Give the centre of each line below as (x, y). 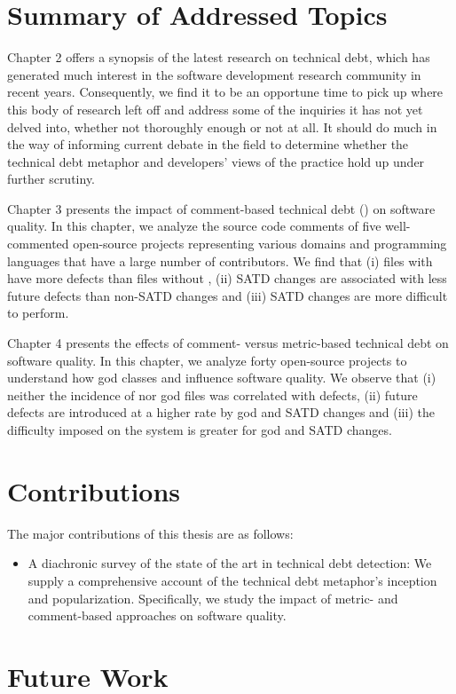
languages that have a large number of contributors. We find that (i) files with (220, 260)
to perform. (38, 313)
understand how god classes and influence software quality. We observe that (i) (222, 378)
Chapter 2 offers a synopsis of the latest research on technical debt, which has (219, 57)
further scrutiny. (51, 179)
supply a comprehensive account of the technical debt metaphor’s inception (232, 580)
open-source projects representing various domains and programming (260, 244)
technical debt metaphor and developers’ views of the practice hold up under (216, 161)
